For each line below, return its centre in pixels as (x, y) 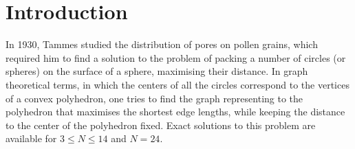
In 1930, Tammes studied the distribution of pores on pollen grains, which (162, 44)
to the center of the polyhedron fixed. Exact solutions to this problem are (161, 125)
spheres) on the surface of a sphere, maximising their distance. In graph (157, 71)
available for (31, 138)
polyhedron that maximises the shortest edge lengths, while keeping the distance (175, 112)
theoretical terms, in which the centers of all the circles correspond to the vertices (177, 84)
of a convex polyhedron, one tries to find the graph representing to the (154, 98)
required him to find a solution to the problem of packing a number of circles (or (176, 57)
